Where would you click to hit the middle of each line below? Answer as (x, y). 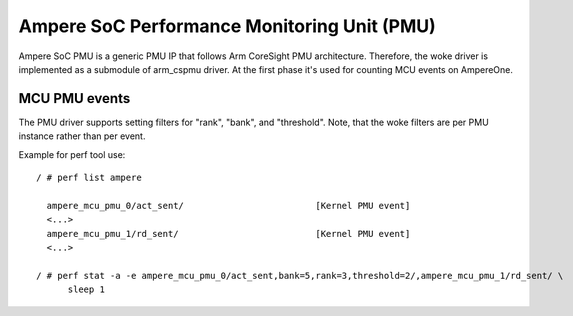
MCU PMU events (74, 98)
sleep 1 (86, 289)
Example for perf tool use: (72, 154)
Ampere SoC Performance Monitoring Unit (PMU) (227, 26)
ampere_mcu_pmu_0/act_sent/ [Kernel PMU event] (228, 205)
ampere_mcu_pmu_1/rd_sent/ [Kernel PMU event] (228, 233)
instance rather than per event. (82, 136)
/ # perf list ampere (89, 178)
